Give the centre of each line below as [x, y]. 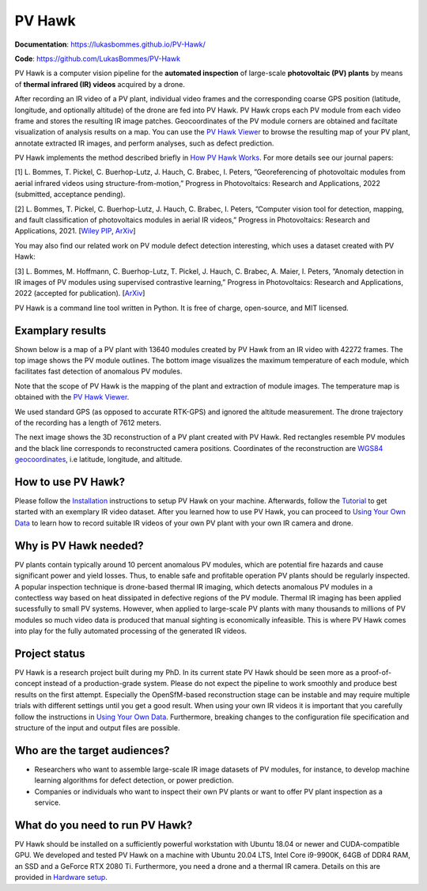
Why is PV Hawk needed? [79, 546]
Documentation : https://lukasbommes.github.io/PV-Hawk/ [110, 44]
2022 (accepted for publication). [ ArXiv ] [80, 294]
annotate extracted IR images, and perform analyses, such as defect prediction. [144, 143]
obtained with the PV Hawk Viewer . [72, 397]
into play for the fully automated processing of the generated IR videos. [131, 631]
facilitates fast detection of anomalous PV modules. [98, 371]
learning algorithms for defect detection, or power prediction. [134, 780]
